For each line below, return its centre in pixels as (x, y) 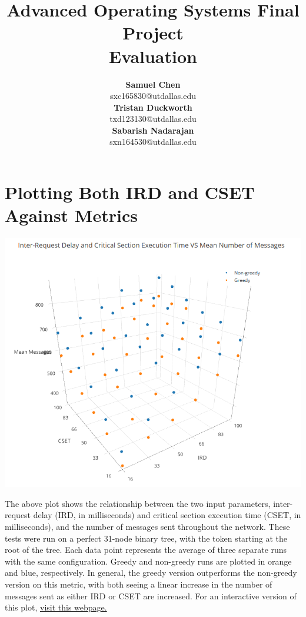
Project (153, 33)
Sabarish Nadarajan (153, 130)
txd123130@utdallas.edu (153, 119)
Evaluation (153, 56)
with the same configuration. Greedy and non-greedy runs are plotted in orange (148, 561)
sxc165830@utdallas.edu (153, 96)
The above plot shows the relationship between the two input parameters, (138, 503)
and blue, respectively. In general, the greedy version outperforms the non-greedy (151, 573)
